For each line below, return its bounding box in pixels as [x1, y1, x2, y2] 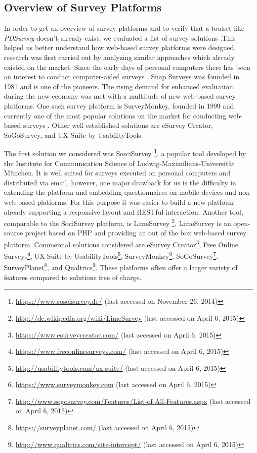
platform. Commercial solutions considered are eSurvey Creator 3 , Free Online [4, 237, 239, 249]
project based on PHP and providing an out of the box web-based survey [25, 227, 247, 238]
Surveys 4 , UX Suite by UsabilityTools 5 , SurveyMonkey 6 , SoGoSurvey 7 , [4, 249, 218, 261]
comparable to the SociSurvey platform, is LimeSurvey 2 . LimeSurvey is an [4, 217, 231, 228]
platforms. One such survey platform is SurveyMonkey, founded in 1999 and [4, 100, 234, 111]
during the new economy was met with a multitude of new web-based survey [4, 91, 236, 101]
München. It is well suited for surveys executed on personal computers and [4, 168, 230, 178]
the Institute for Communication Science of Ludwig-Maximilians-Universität [4, 158, 235, 168]
